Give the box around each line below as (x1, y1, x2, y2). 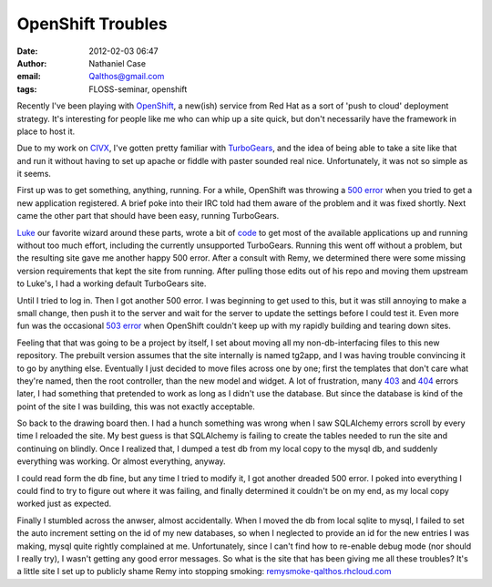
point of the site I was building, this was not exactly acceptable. (16, 401, 255, 412)
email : (16, 71, 41, 82)
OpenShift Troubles (16, 14, 168, 34)
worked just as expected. (16, 498, 112, 510)
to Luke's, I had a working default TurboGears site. (16, 278, 207, 289)
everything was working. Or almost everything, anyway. (16, 456, 227, 467)
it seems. (16, 169, 52, 180)
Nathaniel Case (88, 57, 146, 68)
